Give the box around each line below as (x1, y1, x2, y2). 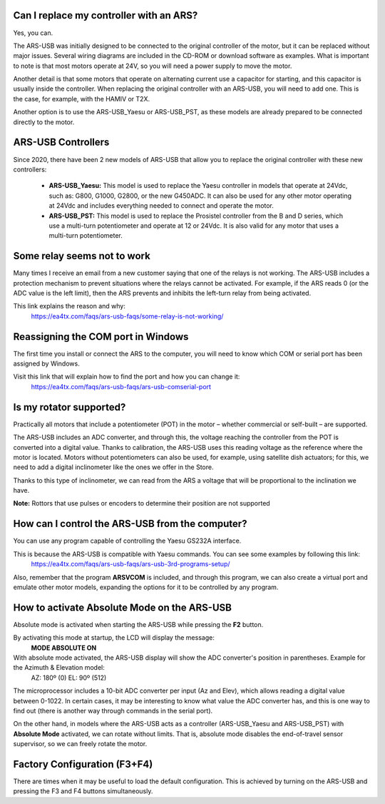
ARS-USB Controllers (13, 136, 110, 149)
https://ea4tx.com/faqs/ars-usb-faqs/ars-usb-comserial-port (31, 382, 212, 391)
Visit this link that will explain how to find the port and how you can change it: (13, 372, 240, 381)
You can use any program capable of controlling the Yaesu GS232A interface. (13, 536, 242, 546)
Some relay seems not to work (13, 250, 151, 262)
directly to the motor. (13, 118, 75, 126)
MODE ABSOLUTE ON (31, 643, 97, 652)
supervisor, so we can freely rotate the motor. (13, 740, 148, 748)
